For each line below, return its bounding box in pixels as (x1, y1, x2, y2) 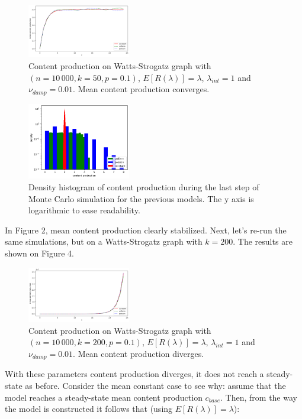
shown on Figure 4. (5, 247, 74, 259)
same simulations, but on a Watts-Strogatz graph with (5, 235, 203, 248)
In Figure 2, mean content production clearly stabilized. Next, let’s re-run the (5, 223, 287, 236)
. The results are (233, 235, 293, 248)
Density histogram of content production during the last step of (28, 181, 259, 193)
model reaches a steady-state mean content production (5, 391, 203, 403)
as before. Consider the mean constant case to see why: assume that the (25, 379, 286, 391)
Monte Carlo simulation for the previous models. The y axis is (28, 192, 254, 204)
